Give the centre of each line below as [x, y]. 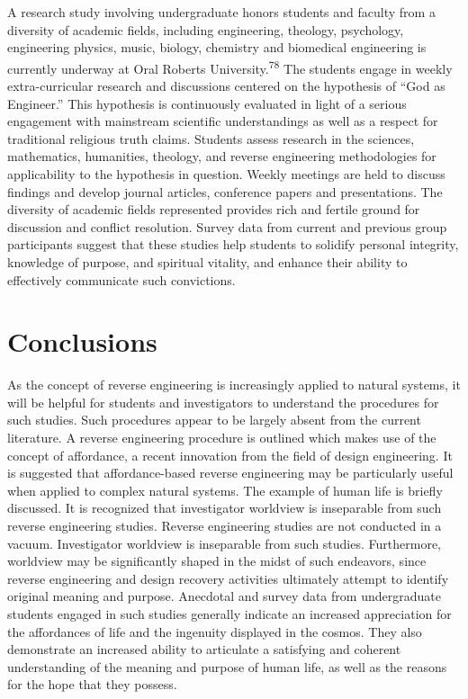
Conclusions [82, 341]
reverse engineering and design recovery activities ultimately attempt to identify [228, 578]
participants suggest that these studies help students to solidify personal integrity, [233, 244]
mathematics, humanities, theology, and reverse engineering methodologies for [222, 156]
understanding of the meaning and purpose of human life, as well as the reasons [227, 666]
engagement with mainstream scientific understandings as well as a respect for [223, 121]
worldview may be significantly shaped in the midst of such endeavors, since [217, 561]
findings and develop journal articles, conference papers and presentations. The [225, 191]
